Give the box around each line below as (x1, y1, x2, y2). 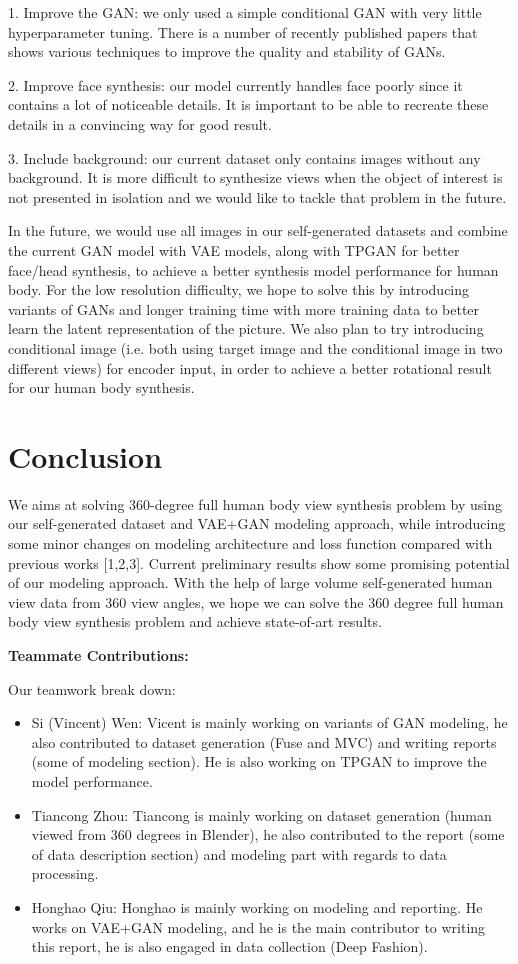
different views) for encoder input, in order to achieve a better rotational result (8, 357, 492, 378)
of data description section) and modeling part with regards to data (31, 843, 447, 864)
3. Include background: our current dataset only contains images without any (8, 147, 481, 168)
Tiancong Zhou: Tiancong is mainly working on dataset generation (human (31, 804, 492, 825)
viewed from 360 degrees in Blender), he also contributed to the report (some (31, 824, 505, 845)
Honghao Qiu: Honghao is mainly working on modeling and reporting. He (31, 896, 483, 917)
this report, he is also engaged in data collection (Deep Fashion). (31, 936, 428, 957)
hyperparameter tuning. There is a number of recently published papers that (8, 21, 478, 42)
